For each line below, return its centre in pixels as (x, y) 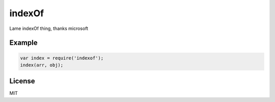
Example (23, 43)
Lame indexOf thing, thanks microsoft (49, 28)
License (22, 81)
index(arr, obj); (42, 65)
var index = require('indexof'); (62, 58)
